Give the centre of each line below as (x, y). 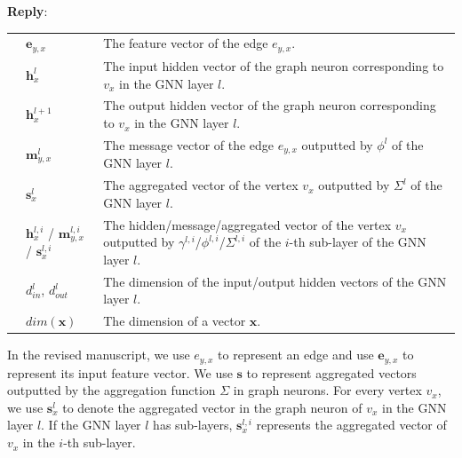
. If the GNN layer (91, 425)
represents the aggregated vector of (351, 425)
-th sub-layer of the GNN (358, 242)
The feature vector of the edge (186, 43)
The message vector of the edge (189, 144)
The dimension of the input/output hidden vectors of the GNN (275, 281)
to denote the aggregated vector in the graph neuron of (212, 407)
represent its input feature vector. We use (120, 372)
